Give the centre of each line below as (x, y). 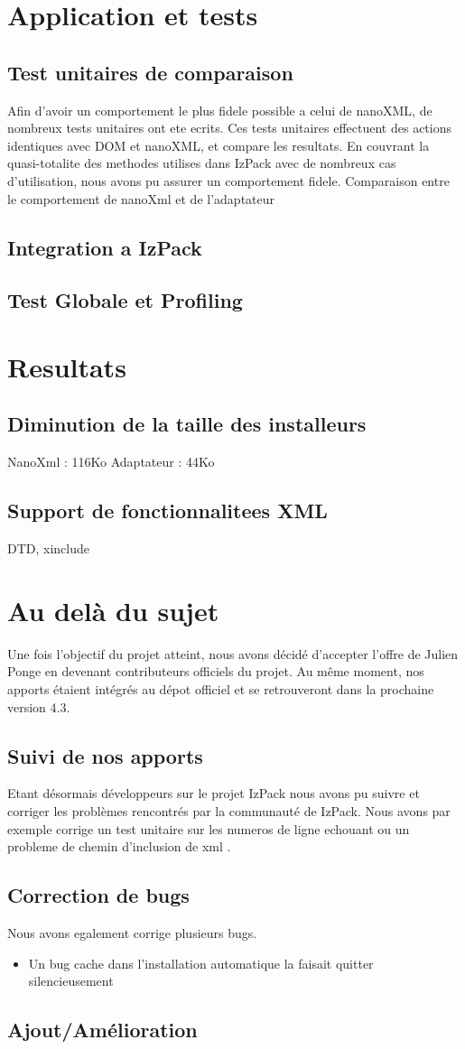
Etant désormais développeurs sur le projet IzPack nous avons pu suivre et (214, 793)
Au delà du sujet (113, 610)
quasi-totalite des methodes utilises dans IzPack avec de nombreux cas (202, 163)
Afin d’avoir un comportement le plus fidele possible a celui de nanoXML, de (220, 110)
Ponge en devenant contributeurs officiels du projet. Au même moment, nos (216, 671)
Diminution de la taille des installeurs (187, 424)
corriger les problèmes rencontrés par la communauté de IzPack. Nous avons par (229, 810)
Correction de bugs (98, 895)
